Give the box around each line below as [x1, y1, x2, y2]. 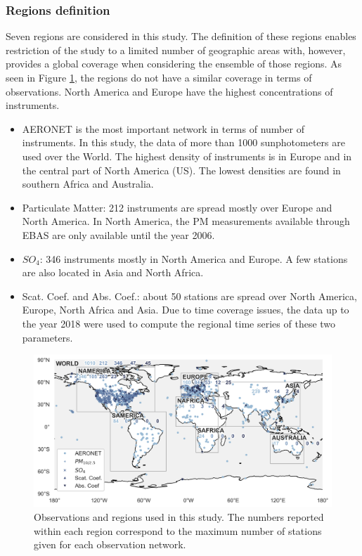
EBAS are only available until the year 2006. [22, 227, 215, 242]
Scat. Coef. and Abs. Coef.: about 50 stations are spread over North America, [22, 288, 357, 303]
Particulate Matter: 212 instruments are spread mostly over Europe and [22, 200, 332, 214]
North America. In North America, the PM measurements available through [22, 214, 350, 228]
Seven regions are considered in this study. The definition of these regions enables [6, 29, 356, 44]
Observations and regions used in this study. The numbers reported [34, 510, 324, 524]
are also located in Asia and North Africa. [22, 265, 204, 280]
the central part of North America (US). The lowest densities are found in [22, 162, 341, 177]
